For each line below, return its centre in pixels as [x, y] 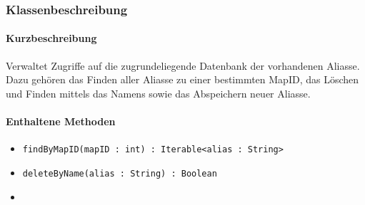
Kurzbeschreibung [51, 38]
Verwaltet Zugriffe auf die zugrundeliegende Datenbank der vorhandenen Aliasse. [183, 65]
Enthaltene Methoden [61, 121]
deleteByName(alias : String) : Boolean [120, 173]
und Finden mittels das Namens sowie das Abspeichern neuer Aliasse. [158, 93]
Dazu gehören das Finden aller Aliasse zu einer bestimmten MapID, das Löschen [182, 79]
